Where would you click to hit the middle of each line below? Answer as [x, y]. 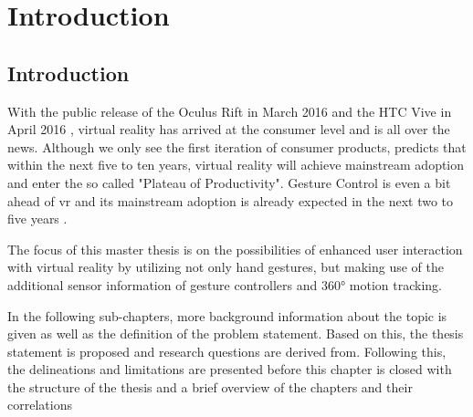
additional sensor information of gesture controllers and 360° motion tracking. [225, 284]
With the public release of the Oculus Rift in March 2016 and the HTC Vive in [230, 111]
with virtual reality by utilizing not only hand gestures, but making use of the [226, 267]
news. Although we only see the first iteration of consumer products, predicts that [237, 146]
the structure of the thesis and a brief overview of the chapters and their [210, 386]
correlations [40, 405]
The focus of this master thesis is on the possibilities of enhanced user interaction [235, 249]
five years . [37, 219]
